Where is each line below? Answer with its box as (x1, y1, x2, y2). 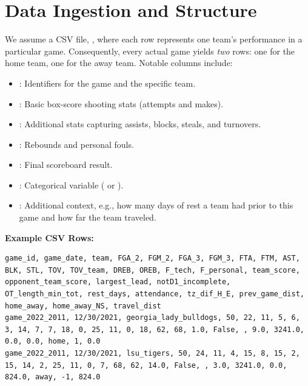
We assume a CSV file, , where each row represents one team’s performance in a (5, 33, 303, 45)
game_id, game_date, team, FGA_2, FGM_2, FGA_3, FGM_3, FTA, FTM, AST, (5, 254, 300, 263)
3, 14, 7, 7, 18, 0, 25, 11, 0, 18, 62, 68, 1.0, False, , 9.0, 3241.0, (5, 325, 304, 334)
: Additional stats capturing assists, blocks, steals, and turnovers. (19, 118, 261, 130)
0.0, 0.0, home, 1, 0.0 (5, 337, 101, 346)
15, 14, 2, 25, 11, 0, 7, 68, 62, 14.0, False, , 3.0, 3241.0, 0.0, (5, 361, 287, 370)
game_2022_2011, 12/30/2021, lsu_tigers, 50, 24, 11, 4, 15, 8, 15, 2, (5, 349, 300, 358)
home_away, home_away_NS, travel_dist (5, 301, 161, 310)
